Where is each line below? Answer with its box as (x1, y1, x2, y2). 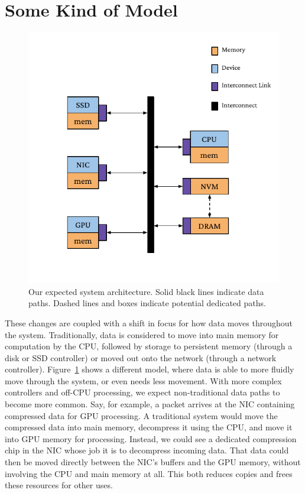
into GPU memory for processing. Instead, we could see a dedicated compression (5, 432, 297, 445)
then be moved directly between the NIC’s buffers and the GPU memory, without (5, 456, 301, 468)
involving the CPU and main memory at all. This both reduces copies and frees (5, 467, 293, 479)
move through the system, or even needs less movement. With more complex (5, 374, 282, 387)
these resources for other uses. (5, 479, 113, 491)
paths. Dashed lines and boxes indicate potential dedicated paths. (28, 297, 266, 309)
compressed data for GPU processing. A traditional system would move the (5, 409, 278, 421)
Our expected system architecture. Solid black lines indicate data (28, 285, 264, 297)
